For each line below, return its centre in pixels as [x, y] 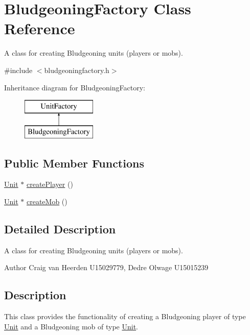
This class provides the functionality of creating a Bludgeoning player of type [125, 316]
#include [18, 70]
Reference [40, 28]
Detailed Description [60, 229]
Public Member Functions [74, 163]
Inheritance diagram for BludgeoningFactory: [75, 87]
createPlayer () [50, 184]
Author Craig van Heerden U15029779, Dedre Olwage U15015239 [106, 267]
